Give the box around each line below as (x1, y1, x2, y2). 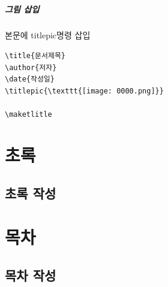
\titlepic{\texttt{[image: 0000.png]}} (5, 87, 164, 96)
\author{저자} (5, 63, 57, 72)
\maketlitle (5, 110, 52, 119)
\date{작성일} (5, 75, 55, 84)
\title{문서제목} (5, 52, 66, 61)
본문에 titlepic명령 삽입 (5, 28, 91, 41)
